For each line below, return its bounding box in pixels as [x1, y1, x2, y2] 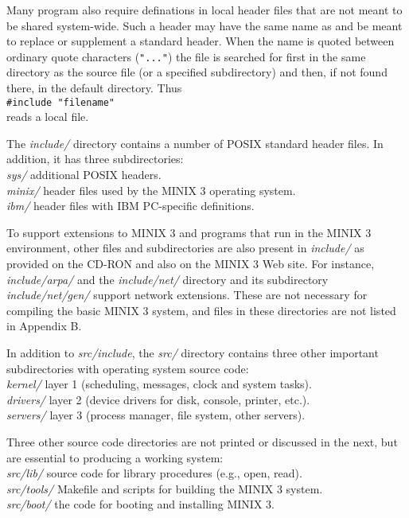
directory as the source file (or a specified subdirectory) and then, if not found [6, 64, 388, 80]
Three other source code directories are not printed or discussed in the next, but [6, 433, 398, 450]
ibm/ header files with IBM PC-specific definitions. [6, 197, 255, 214]
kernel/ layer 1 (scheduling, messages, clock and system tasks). [6, 376, 312, 392]
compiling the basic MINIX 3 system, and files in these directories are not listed [6, 302, 396, 318]
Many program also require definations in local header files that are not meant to [6, 2, 403, 18]
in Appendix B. [6, 317, 82, 334]
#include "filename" [6, 96, 115, 108]
